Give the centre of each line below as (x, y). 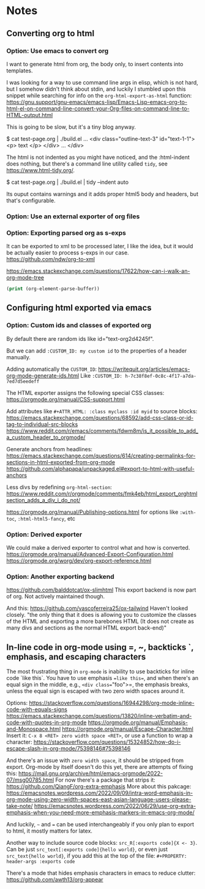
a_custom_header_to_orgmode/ (46, 437)
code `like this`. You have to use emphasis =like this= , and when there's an (102, 678)
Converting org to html (50, 33)
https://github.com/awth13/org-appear (55, 880)
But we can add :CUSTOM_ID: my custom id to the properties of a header (97, 351)
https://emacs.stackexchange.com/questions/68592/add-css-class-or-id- (100, 418)
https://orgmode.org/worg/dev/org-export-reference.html (79, 560)
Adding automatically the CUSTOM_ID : (52, 369)
